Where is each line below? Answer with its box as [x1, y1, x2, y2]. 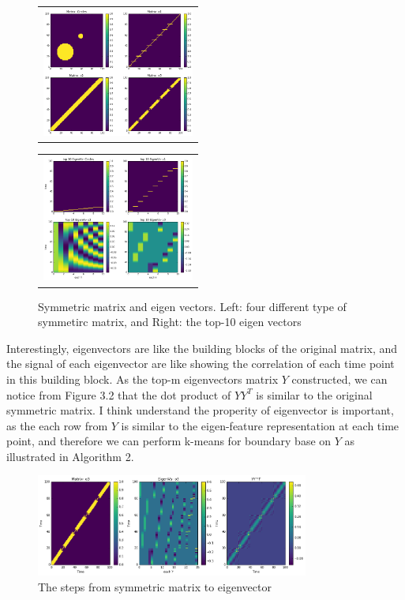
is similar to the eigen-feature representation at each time [121, 417, 399, 433]
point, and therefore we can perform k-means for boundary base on [6, 433, 332, 449]
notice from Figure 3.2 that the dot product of [6, 386, 231, 403]
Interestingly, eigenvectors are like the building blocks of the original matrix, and [6, 339, 398, 356]
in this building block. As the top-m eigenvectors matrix [6, 370, 279, 387]
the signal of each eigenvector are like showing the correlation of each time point [6, 355, 395, 372]
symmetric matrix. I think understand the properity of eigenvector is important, [6, 402, 394, 418]
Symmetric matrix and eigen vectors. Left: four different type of [38, 298, 347, 314]
